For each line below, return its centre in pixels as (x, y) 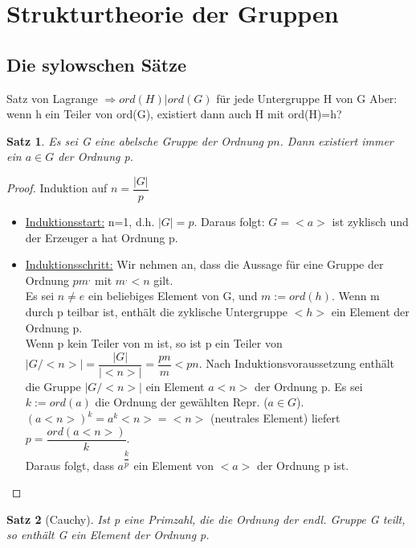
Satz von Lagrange (52, 98)
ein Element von (173, 465)
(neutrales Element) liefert (275, 418)
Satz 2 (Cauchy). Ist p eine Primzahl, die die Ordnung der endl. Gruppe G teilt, (206, 519)
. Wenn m (355, 296)
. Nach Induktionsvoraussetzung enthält (297, 363)
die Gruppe (53, 386)
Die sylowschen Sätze (97, 64)
